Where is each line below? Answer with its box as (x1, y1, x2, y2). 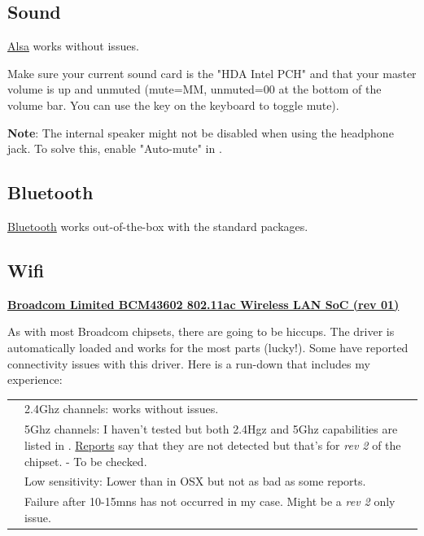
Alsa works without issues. (7, 37, 139, 54)
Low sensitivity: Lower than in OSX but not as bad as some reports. (24, 473, 366, 490)
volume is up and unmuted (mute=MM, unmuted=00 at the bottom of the (7, 81, 382, 98)
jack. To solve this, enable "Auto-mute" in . (7, 140, 222, 157)
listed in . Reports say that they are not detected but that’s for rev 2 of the (24, 436, 401, 453)
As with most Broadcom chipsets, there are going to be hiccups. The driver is (7, 323, 395, 340)
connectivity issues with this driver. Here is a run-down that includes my (7, 355, 370, 372)
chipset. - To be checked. (24, 452, 147, 469)
